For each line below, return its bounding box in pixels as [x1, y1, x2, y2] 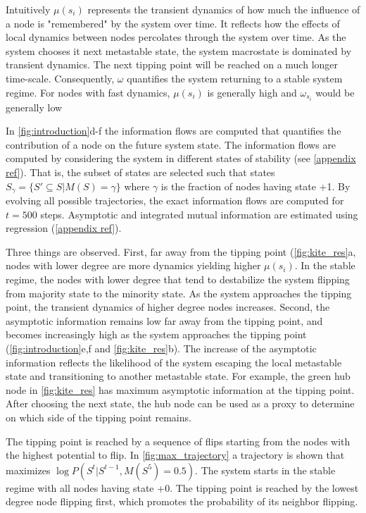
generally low [6, 99, 63, 114]
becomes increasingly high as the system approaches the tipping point [6, 327, 307, 342]
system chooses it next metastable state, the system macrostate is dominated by [6, 43, 352, 58]
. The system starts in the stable [195, 462, 336, 477]
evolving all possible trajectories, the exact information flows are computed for [6, 193, 344, 208]
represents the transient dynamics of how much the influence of [87, 2, 360, 16]
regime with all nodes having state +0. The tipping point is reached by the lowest [6, 480, 359, 495]
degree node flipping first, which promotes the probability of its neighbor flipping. [6, 494, 358, 509]
